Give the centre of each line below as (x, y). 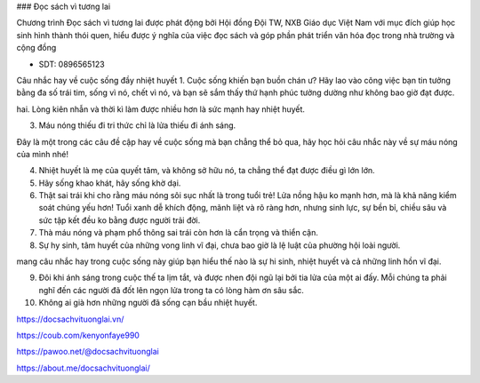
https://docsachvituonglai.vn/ (70, 319)
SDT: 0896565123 (72, 64)
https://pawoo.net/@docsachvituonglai (88, 352)
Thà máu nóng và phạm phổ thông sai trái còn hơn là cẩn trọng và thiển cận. (179, 233)
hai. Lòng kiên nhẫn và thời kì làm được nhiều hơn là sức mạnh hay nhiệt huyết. (161, 109)
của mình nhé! (42, 154)
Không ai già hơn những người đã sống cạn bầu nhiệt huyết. (148, 303)
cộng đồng (36, 48)
